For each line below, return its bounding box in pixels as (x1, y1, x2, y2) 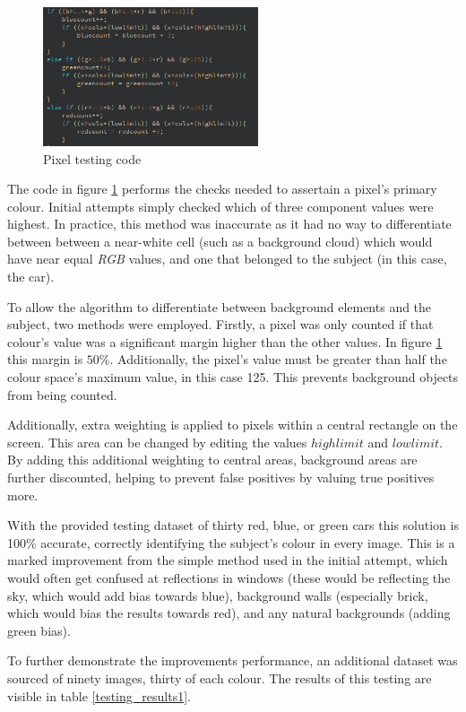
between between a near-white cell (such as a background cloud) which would (7, 231, 433, 250)
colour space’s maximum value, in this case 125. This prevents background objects (7, 368, 459, 386)
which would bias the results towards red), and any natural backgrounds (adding (7, 603, 451, 622)
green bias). (7, 621, 71, 639)
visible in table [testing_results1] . (7, 686, 191, 705)
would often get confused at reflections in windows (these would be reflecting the (7, 568, 451, 586)
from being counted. (7, 385, 117, 404)
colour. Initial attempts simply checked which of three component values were (7, 196, 434, 215)
